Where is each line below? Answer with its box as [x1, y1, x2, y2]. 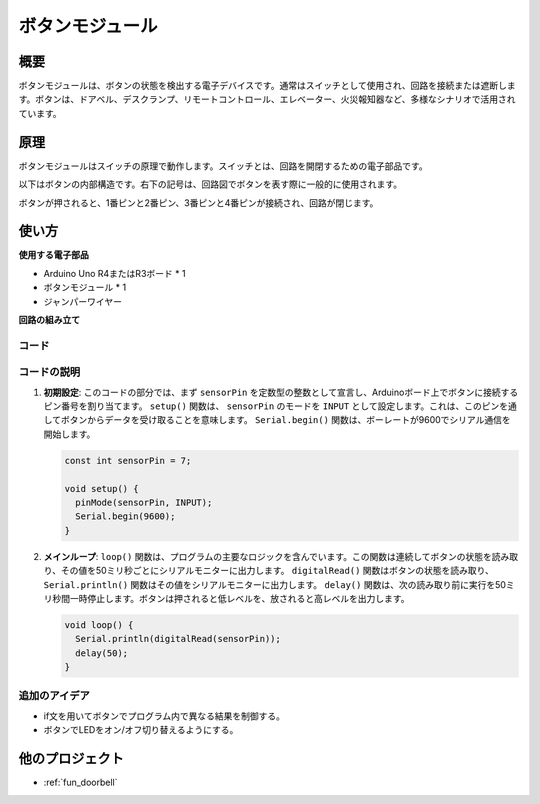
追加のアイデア [18, 689, 90, 703]
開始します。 [43, 428, 96, 440]
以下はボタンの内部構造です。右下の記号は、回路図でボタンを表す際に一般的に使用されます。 [18, 178, 403, 190]
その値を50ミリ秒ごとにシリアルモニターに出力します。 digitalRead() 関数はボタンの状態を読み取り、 [60, 565, 494, 577]
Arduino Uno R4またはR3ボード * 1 [43, 267, 186, 279]
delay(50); [75, 647, 129, 659]
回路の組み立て [18, 314, 80, 325]
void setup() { [64, 483, 139, 494]
